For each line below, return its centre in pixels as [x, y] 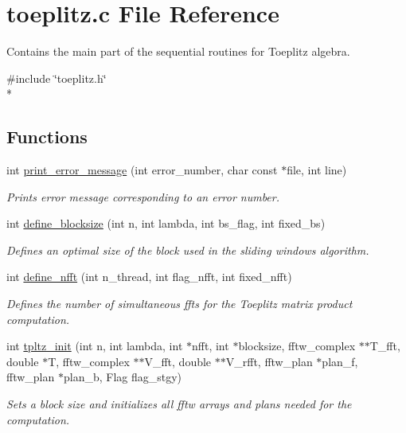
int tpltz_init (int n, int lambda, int [95, 346]
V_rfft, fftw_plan [269, 361]
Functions [47, 137]
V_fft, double [178, 361]
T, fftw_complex [89, 361]
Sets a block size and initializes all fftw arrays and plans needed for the [179, 404]
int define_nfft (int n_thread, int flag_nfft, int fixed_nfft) [149, 277]
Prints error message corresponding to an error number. [143, 196]
